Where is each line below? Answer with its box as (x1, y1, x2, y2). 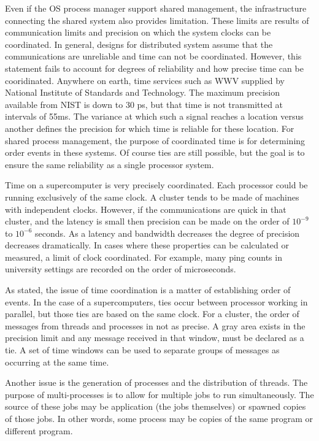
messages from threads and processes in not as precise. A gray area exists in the (5, 319, 306, 332)
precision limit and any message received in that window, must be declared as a (5, 331, 304, 344)
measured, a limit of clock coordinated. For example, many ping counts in (5, 250, 282, 263)
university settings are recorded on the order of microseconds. (5, 263, 236, 275)
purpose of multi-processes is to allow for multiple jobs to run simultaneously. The (5, 388, 314, 401)
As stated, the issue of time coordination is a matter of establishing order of (5, 283, 291, 296)
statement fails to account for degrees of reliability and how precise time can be (5, 61, 304, 74)
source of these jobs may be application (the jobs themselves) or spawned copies (5, 400, 306, 413)
